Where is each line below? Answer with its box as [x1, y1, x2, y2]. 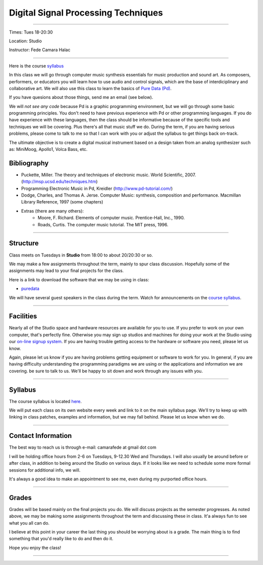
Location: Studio [9, 38, 42, 44]
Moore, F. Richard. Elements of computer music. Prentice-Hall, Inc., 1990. [38, 215, 185, 221]
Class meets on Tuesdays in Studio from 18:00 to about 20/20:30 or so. [9, 252, 153, 258]
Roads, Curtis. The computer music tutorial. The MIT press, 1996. [38, 221, 169, 227]
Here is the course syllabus [9, 63, 64, 69]
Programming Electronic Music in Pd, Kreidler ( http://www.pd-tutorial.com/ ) [21, 185, 173, 191]
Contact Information [9, 432, 72, 440]
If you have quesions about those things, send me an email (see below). [9, 94, 153, 100]
